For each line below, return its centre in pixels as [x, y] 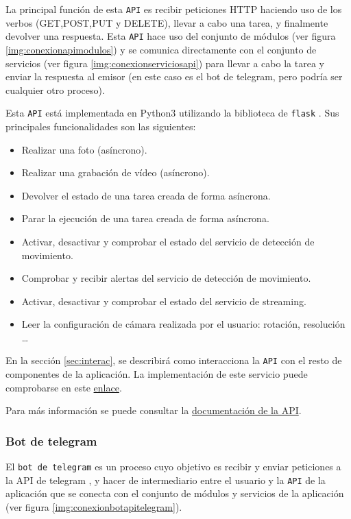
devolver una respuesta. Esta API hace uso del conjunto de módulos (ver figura [171, 36]
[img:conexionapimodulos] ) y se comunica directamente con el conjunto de [161, 49]
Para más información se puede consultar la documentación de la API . [154, 410]
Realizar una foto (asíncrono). [84, 149]
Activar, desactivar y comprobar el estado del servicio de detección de [168, 241]
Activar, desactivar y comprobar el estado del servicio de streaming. [164, 301]
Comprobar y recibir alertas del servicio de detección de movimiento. [166, 278]
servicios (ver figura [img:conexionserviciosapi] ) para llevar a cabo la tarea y [165, 63]
